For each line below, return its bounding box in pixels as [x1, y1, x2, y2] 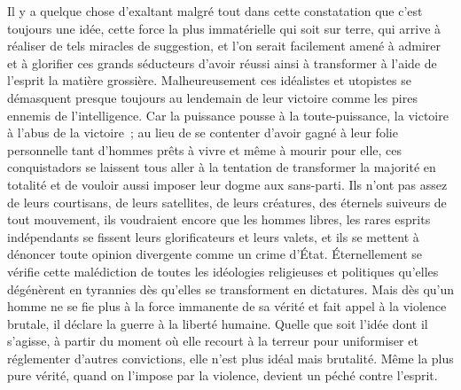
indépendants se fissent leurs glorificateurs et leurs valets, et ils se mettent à [7, 227, 419, 246]
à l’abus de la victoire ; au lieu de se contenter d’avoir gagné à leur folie [7, 123, 398, 142]
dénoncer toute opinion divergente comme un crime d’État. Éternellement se [7, 245, 423, 263]
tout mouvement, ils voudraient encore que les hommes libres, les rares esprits [7, 210, 431, 229]
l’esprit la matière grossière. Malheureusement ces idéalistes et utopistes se [7, 71, 411, 90]
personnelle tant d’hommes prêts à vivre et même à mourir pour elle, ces [7, 140, 402, 159]
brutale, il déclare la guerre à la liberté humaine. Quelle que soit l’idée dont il [7, 314, 428, 332]
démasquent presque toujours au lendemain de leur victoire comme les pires [7, 88, 418, 106]
